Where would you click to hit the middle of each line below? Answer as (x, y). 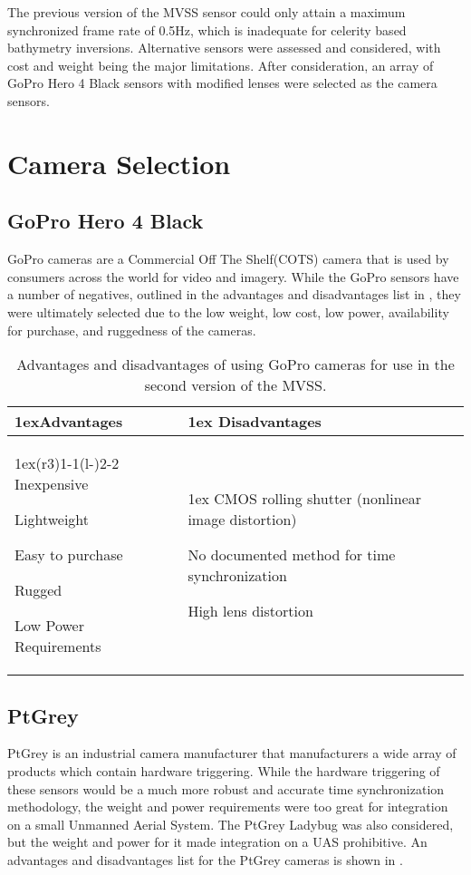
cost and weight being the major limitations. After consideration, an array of (221, 65)
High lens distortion (250, 611)
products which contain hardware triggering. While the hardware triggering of (224, 770)
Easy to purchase (69, 555)
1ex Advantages (69, 422)
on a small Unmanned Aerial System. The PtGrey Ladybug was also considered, (231, 824)
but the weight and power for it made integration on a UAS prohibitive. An (217, 842)
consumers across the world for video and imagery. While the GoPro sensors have (233, 276)
